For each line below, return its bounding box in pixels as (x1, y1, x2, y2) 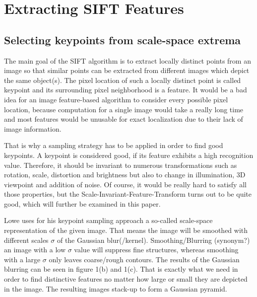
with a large (4, 254, 41, 264)
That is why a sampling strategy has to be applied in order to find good (4, 140, 223, 150)
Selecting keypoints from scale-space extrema (4, 32, 241, 47)
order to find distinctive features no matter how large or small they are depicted (4, 274, 248, 284)
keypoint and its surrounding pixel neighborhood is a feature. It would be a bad (4, 84, 247, 95)
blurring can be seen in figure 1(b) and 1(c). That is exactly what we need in (4, 264, 238, 274)
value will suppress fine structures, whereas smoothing (74, 244, 239, 255)
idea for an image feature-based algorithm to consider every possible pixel (4, 94, 228, 104)
